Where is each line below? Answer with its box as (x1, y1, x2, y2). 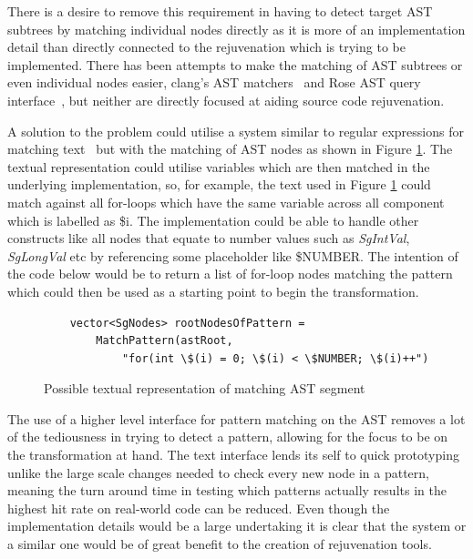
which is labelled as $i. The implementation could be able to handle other (7, 210, 419, 229)
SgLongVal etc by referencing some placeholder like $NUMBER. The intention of (7, 246, 458, 265)
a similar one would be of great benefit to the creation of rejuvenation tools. (7, 534, 432, 554)
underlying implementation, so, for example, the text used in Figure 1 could (7, 175, 431, 194)
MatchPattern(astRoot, (96, 334, 233, 348)
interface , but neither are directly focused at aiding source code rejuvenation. (7, 90, 445, 109)
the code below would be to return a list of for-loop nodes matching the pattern (7, 264, 453, 283)
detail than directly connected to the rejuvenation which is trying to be (7, 37, 406, 56)
